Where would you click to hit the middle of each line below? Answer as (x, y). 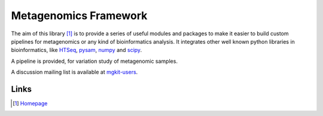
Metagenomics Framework (79, 16)
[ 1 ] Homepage (30, 103)
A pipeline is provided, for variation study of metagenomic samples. (94, 61)
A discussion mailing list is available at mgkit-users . (74, 72)
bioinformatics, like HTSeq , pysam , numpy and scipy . (77, 50)
